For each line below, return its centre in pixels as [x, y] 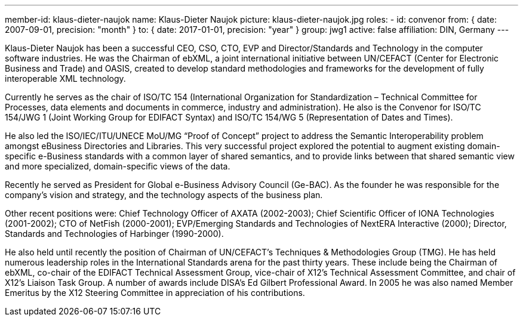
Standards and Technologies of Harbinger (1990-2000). [114, 234]
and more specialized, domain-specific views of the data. [118, 166]
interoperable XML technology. [65, 78]
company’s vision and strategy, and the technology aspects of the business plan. [164, 195]
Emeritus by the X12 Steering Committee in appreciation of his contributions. [155, 293]
